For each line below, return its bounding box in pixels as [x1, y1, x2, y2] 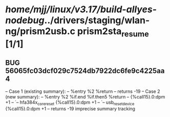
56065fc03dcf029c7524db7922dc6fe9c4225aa [5, 67, 165, 75]
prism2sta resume [77, 26, 150, 39]
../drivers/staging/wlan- [44, 14, 150, 26]
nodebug [5, 14, 45, 26]
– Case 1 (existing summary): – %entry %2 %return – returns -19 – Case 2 [5, 88, 160, 94]
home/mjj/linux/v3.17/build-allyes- [5, 4, 157, 15]
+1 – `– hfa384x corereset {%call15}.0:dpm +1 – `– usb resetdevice [5, 99, 135, 106]
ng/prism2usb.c [5, 26, 76, 37]
